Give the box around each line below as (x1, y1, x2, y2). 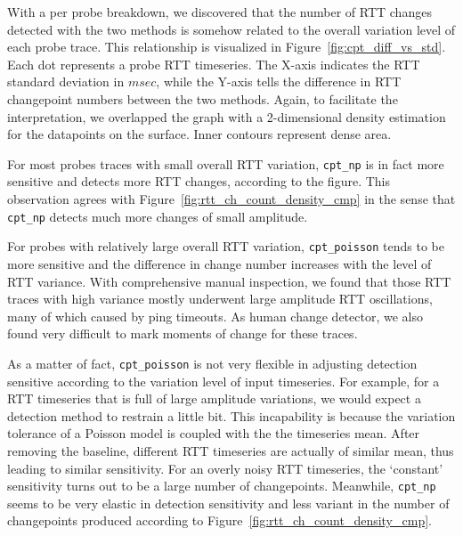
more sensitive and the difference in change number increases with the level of (7, 254, 432, 272)
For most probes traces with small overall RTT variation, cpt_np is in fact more (7, 154, 444, 173)
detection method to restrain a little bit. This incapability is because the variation (7, 406, 456, 425)
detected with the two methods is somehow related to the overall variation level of (7, 20, 456, 38)
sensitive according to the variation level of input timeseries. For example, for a (7, 371, 440, 390)
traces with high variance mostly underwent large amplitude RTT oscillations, (7, 289, 433, 308)
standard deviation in (7, 72, 125, 91)
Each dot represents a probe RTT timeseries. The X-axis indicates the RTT (7, 54, 420, 73)
